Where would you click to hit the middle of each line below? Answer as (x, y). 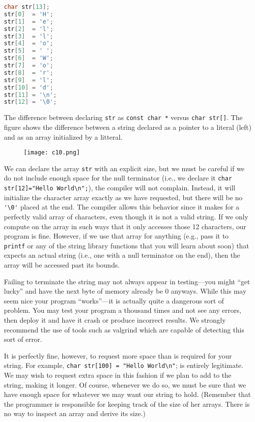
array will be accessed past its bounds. (62, 265)
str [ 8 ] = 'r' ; (29, 73)
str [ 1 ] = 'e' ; (29, 21)
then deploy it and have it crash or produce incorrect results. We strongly (115, 319)
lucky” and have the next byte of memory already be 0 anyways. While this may (125, 291)
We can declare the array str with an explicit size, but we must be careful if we (124, 168)
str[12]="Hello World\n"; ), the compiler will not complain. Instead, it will (120, 188)
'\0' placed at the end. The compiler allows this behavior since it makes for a (122, 207)
